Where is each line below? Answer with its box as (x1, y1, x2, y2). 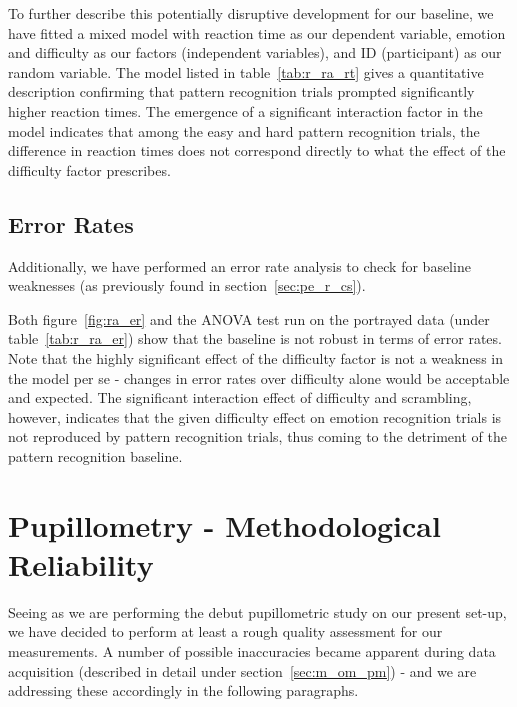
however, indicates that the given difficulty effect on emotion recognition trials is (8, 406, 502, 427)
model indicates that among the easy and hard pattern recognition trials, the (8, 120, 480, 141)
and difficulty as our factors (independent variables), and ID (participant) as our (8, 42, 502, 63)
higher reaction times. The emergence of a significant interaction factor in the (8, 100, 483, 121)
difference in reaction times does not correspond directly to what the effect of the (8, 140, 506, 161)
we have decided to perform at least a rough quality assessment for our (8, 621, 443, 642)
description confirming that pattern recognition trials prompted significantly (8, 81, 475, 102)
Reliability (8, 543, 154, 584)
